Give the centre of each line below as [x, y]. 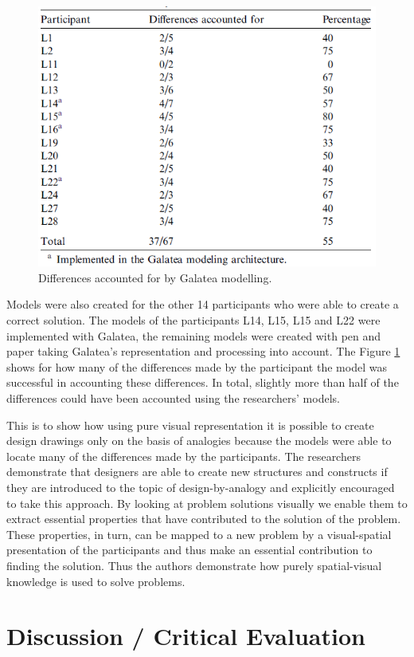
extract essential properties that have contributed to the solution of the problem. [204, 519]
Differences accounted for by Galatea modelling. [155, 277]
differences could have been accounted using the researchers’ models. [173, 398]
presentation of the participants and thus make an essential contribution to [189, 550]
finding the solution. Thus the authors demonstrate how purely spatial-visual [194, 565]
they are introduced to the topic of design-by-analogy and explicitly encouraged [201, 487]
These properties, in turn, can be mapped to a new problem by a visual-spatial [199, 534]
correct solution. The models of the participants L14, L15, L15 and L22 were [193, 320]
